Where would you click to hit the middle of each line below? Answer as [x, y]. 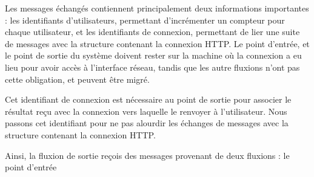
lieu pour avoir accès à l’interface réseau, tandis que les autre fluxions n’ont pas [152, 67]
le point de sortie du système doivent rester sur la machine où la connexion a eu [153, 55]
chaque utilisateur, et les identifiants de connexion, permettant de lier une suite [152, 32]
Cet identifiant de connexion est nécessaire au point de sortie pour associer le [148, 99]
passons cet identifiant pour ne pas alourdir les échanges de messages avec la [147, 123]
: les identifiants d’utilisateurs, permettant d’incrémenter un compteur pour [145, 20]
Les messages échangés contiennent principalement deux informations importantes [157, 8]
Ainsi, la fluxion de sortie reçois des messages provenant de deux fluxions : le [147, 155]
